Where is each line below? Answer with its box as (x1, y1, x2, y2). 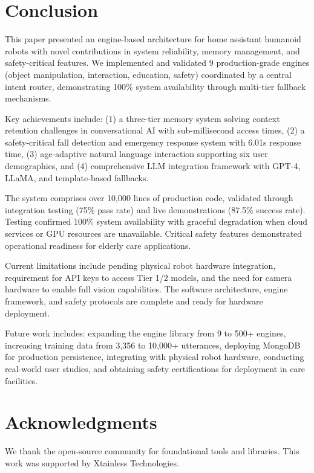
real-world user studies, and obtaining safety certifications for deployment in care (5, 362, 306, 375)
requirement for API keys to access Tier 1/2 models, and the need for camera (5, 271, 292, 283)
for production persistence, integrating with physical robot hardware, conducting (5, 350, 304, 363)
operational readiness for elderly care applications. (5, 239, 191, 251)
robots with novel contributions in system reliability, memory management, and (5, 44, 300, 57)
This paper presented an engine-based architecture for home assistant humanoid (5, 33, 301, 45)
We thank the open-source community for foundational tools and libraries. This (5, 445, 299, 457)
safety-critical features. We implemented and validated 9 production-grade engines (5, 56, 310, 69)
